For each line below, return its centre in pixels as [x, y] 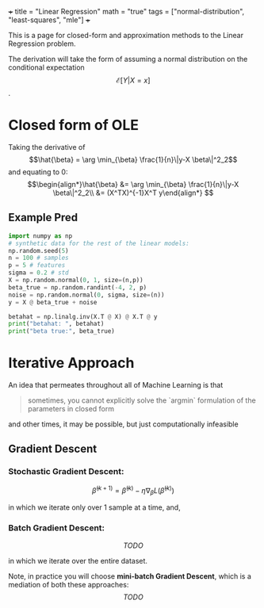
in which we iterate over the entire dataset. [78, 560]
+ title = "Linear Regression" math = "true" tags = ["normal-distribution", [126, 11]
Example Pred [43, 218]
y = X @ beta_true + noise [53, 302]
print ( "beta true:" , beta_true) [61, 331]
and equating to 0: [38, 172]
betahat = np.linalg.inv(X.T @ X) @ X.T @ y [83, 316]
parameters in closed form [71, 409]
